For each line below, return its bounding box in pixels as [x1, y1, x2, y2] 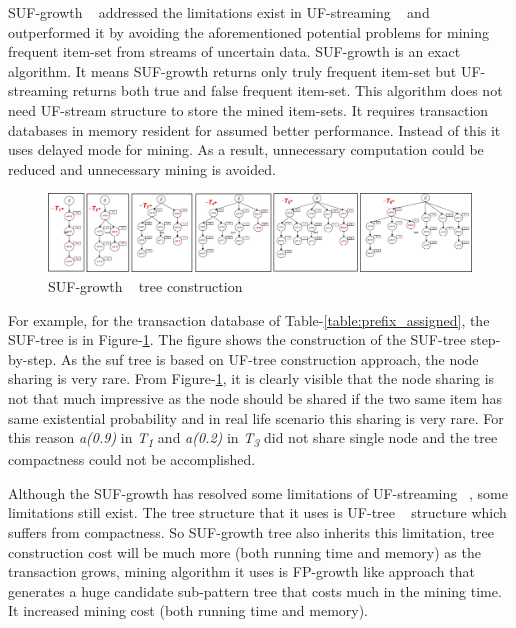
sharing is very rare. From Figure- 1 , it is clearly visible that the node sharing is [8, 368, 495, 389]
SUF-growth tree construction [48, 276, 243, 297]
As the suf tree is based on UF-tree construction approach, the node [60, 348, 479, 369]
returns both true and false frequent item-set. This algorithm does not [72, 80, 503, 101]
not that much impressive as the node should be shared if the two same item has [8, 387, 503, 408]
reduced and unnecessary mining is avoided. [8, 158, 276, 179]
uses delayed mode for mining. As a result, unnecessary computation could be [8, 139, 484, 160]
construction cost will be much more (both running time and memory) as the [8, 541, 481, 562]
